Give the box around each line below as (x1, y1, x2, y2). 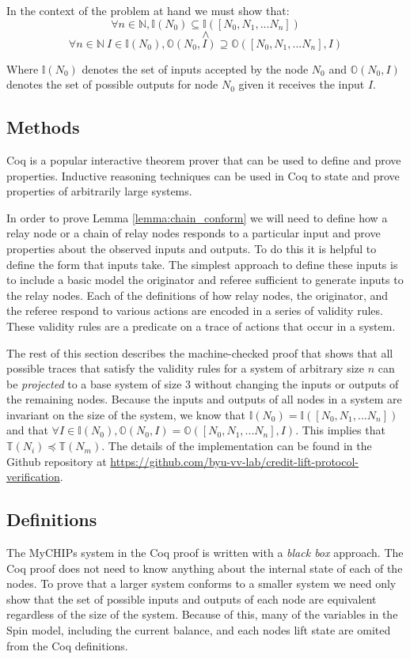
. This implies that (295, 422, 385, 438)
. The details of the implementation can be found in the (101, 437, 372, 454)
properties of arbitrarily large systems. (6, 183, 192, 199)
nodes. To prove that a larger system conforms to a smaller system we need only (6, 575, 397, 592)
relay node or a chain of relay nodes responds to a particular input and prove (6, 225, 381, 241)
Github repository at (6, 453, 107, 469)
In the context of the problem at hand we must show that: (6, 2, 290, 18)
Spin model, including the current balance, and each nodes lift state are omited (6, 622, 391, 638)
